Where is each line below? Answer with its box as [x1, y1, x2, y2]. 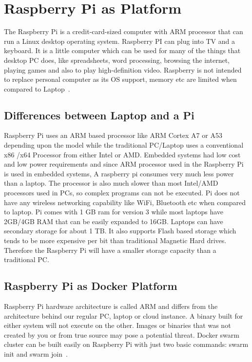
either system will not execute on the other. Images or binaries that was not [4, 320, 231, 330]
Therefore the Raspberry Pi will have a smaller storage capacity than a [4, 245, 216, 255]
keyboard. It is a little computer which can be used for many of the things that [4, 45, 241, 56]
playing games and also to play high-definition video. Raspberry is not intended [4, 64, 242, 75]
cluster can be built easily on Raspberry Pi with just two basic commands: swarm [4, 339, 249, 349]
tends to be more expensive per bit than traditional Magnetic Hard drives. [4, 235, 227, 246]
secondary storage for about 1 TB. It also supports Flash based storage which [4, 226, 236, 236]
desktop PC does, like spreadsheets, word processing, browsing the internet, [4, 55, 230, 65]
